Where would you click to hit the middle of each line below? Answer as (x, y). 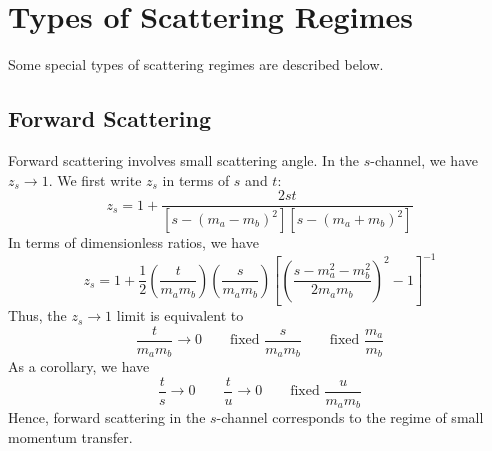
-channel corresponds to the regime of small (350, 417)
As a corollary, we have (79, 366)
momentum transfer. (70, 436)
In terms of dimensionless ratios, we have (133, 242)
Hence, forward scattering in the (107, 417)
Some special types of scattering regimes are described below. (196, 64)
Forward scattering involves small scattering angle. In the (184, 159)
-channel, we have (424, 159)
